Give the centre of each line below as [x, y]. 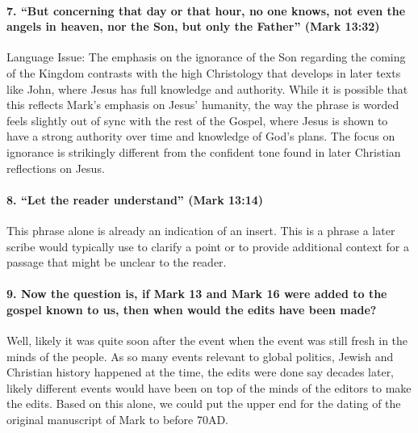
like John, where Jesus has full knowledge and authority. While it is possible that [207, 88]
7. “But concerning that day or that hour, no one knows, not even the [206, 10]
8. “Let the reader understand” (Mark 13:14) [135, 199]
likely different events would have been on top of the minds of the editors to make [209, 387]
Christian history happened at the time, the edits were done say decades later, [201, 372]
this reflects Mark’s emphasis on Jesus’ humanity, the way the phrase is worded [203, 105]
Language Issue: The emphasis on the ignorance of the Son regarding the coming [206, 57]
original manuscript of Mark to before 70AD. [118, 420]
